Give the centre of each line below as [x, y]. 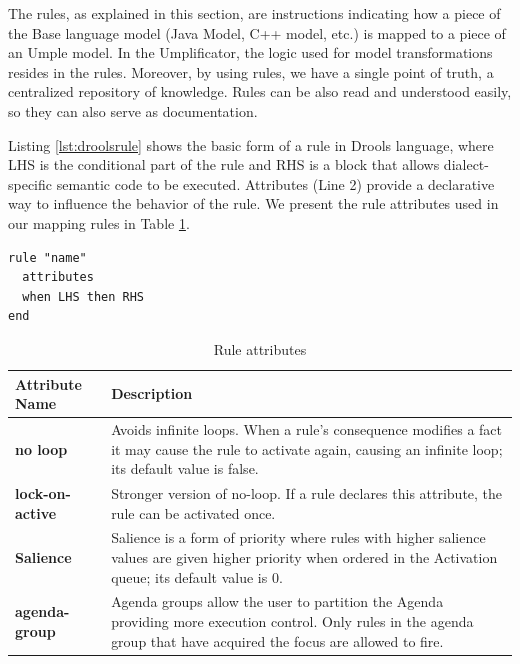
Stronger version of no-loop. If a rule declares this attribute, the [307, 492]
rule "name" [47, 257]
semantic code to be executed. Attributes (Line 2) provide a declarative [275, 183]
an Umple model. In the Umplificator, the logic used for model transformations [250, 52]
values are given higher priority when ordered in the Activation [304, 557]
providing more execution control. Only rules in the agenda [292, 621]
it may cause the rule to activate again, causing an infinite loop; [307, 448]
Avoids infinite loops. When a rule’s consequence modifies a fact [306, 428]
